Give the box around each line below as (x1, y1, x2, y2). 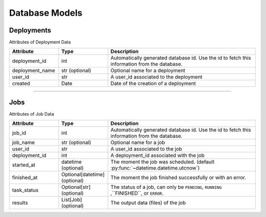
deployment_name (12, 67, 55, 74)
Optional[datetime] (61, 171, 105, 178)
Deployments (9, 26, 51, 34)
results (12, 199, 28, 206)
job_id (12, 129, 27, 136)
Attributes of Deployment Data (9, 39, 71, 45)
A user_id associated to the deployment (110, 74, 203, 81)
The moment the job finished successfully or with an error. (110, 174, 246, 181)
